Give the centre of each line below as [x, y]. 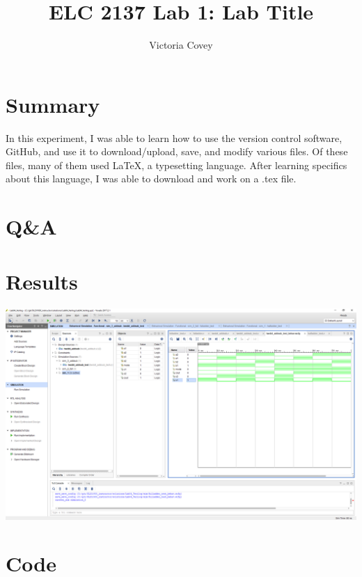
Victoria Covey [181, 45]
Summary [53, 104]
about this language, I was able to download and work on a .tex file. [151, 179]
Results [42, 281]
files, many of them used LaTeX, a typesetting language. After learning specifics [176, 165]
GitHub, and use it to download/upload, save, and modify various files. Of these [177, 151]
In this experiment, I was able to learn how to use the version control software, [174, 137]
